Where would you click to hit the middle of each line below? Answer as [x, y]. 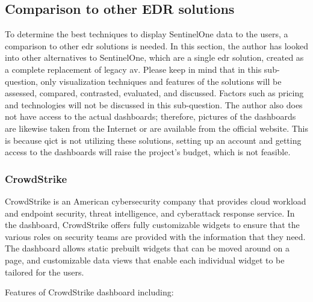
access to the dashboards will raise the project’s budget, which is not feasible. [148, 152]
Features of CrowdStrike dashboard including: [89, 292]
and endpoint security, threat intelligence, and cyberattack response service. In [150, 213]
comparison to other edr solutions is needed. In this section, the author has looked [156, 45]
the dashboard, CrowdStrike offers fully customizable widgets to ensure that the [152, 225]
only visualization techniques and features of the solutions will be [161, 81]
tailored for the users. [45, 272]
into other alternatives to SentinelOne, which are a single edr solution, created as [154, 57]
